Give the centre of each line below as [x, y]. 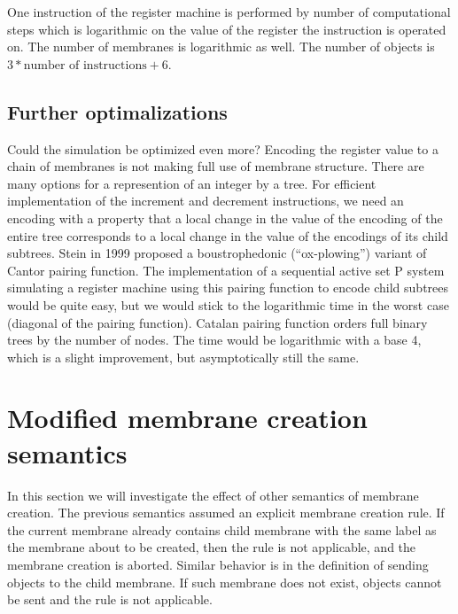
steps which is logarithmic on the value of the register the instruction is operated [227, 29]
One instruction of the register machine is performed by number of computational [229, 12]
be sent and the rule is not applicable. [110, 599]
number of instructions [85, 65]
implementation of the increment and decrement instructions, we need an [206, 201]
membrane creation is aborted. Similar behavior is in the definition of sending [218, 564]
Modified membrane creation [187, 418]
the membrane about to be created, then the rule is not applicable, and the [212, 547]
